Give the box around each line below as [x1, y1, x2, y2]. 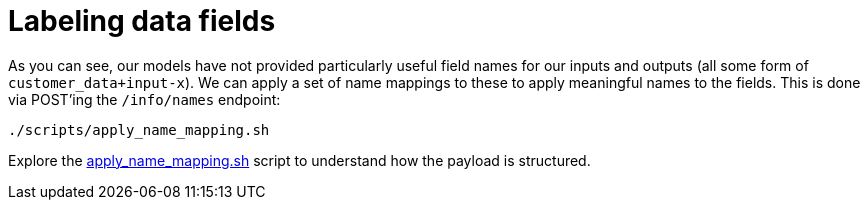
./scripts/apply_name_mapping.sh [8, 121, 270, 138]
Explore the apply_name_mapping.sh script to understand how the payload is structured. [8, 151, 591, 169]
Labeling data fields [8, 4, 276, 38]
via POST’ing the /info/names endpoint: [8, 90, 281, 108]
